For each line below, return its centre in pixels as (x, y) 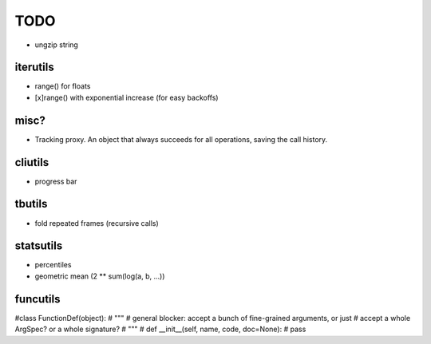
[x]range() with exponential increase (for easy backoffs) (127, 97)
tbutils (31, 204)
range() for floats (63, 86)
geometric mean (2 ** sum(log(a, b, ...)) (100, 276)
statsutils (39, 246)
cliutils (32, 162)
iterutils (35, 67)
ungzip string (57, 45)
